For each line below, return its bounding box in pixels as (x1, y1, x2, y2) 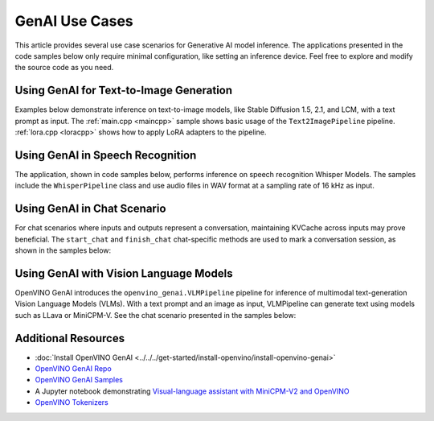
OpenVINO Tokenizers (35, 398, 108, 407)
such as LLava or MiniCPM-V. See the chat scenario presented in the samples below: (14, 310, 297, 320)
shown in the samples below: (14, 246, 112, 255)
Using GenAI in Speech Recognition (14, 148, 197, 162)
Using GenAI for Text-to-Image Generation (14, 84, 233, 97)
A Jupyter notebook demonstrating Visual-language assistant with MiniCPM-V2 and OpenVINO (35, 386, 350, 396)
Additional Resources (14, 331, 125, 345)
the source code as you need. (14, 63, 114, 72)
